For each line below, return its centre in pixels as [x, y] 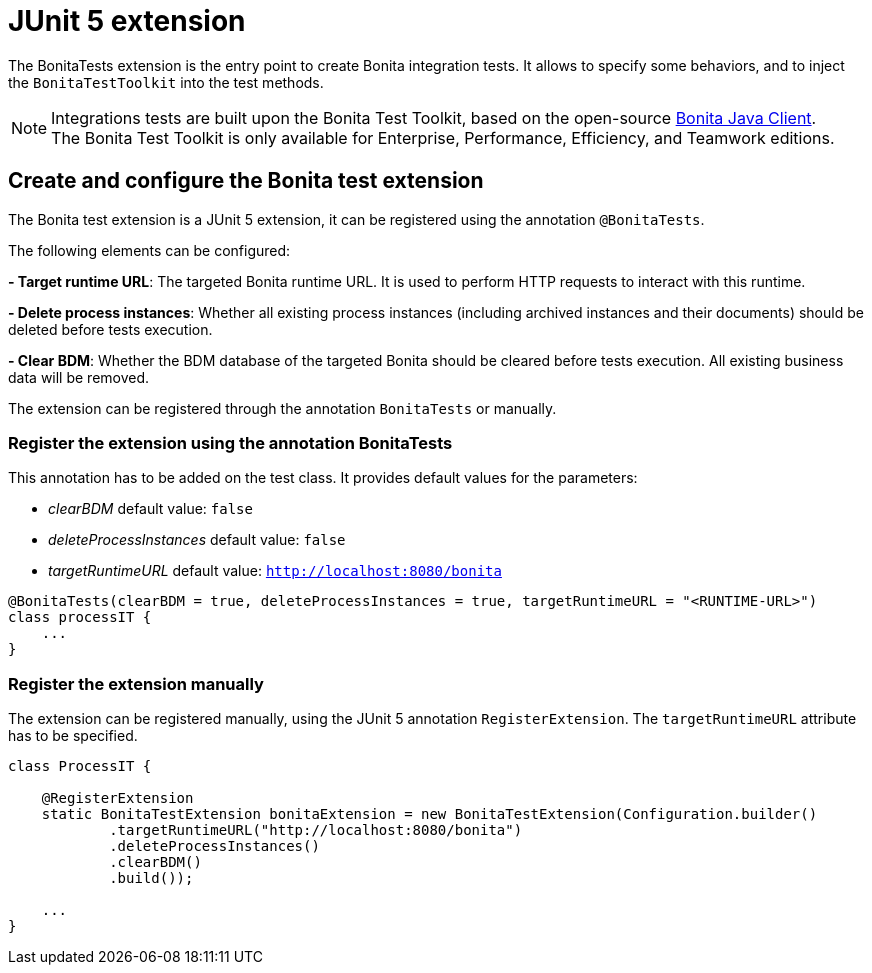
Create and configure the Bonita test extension [246, 181]
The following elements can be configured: [149, 250]
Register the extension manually [136, 683]
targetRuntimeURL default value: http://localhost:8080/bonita [275, 571]
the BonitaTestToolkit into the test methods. [166, 82]
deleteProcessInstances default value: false [197, 540]
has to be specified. [73, 736]
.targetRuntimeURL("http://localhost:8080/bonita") [316, 830]
